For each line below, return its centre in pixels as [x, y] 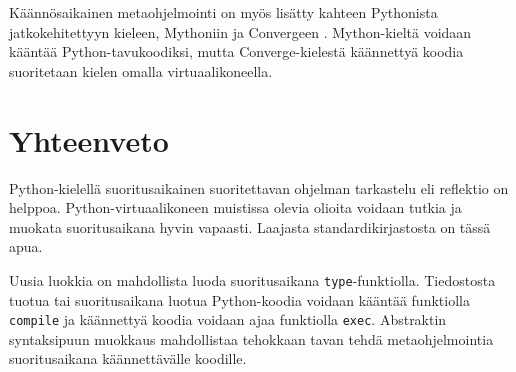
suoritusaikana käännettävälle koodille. [128, 358]
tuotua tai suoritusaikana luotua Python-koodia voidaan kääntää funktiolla [239, 299]
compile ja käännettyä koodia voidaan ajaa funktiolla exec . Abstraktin [228, 319]
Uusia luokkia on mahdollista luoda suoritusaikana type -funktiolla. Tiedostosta [252, 279]
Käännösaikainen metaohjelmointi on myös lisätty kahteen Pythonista [223, 12]
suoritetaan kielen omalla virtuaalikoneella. [141, 70]
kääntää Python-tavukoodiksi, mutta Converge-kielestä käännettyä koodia [236, 51]
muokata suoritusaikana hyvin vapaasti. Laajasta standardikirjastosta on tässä [250, 226]
